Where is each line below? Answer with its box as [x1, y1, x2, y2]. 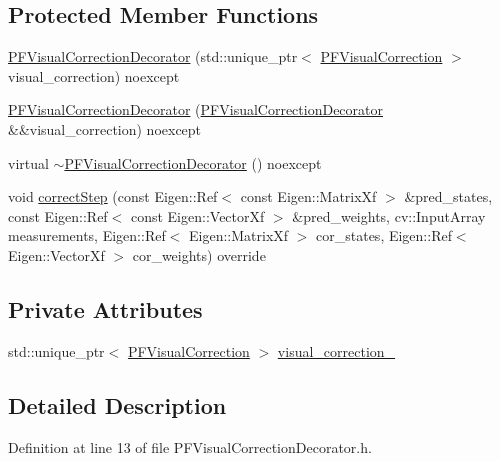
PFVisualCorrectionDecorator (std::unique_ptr [8, 46, 298, 67]
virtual [8, 152, 49, 173]
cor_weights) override [132, 244, 266, 265]
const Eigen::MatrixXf [240, 186, 377, 207]
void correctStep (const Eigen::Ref [8, 186, 218, 207]
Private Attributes [8, 293, 203, 324]
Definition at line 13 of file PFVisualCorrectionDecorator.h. [8, 436, 372, 457]
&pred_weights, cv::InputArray [292, 205, 486, 226]
